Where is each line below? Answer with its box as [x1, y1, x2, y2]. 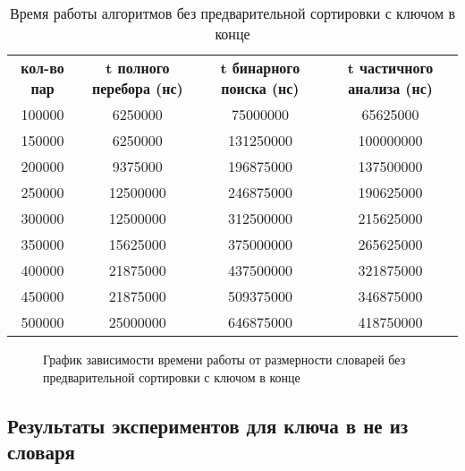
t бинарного [220, 57, 300, 78]
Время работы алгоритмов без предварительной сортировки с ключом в [10, 3, 455, 23]
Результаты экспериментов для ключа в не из [7, 411, 409, 439]
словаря [7, 437, 75, 465]
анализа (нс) [348, 78, 433, 98]
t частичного [347, 57, 434, 78]
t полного [106, 57, 170, 78]
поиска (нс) [221, 78, 300, 98]
